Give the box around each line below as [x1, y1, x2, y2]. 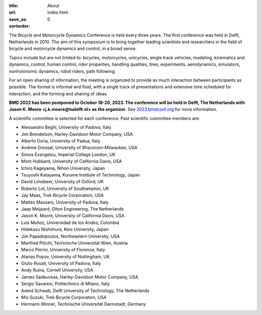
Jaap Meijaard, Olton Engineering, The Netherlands [21, 206, 124, 211]
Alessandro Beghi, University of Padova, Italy [21, 124, 112, 130]
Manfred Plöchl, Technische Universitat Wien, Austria [21, 240, 128, 245]
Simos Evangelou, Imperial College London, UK [21, 151, 116, 157]
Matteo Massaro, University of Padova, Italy [21, 199, 109, 205]
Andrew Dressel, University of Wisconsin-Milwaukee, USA [21, 145, 138, 151]
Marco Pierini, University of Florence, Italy [21, 247, 105, 253]
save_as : [9, 16, 28, 22]
